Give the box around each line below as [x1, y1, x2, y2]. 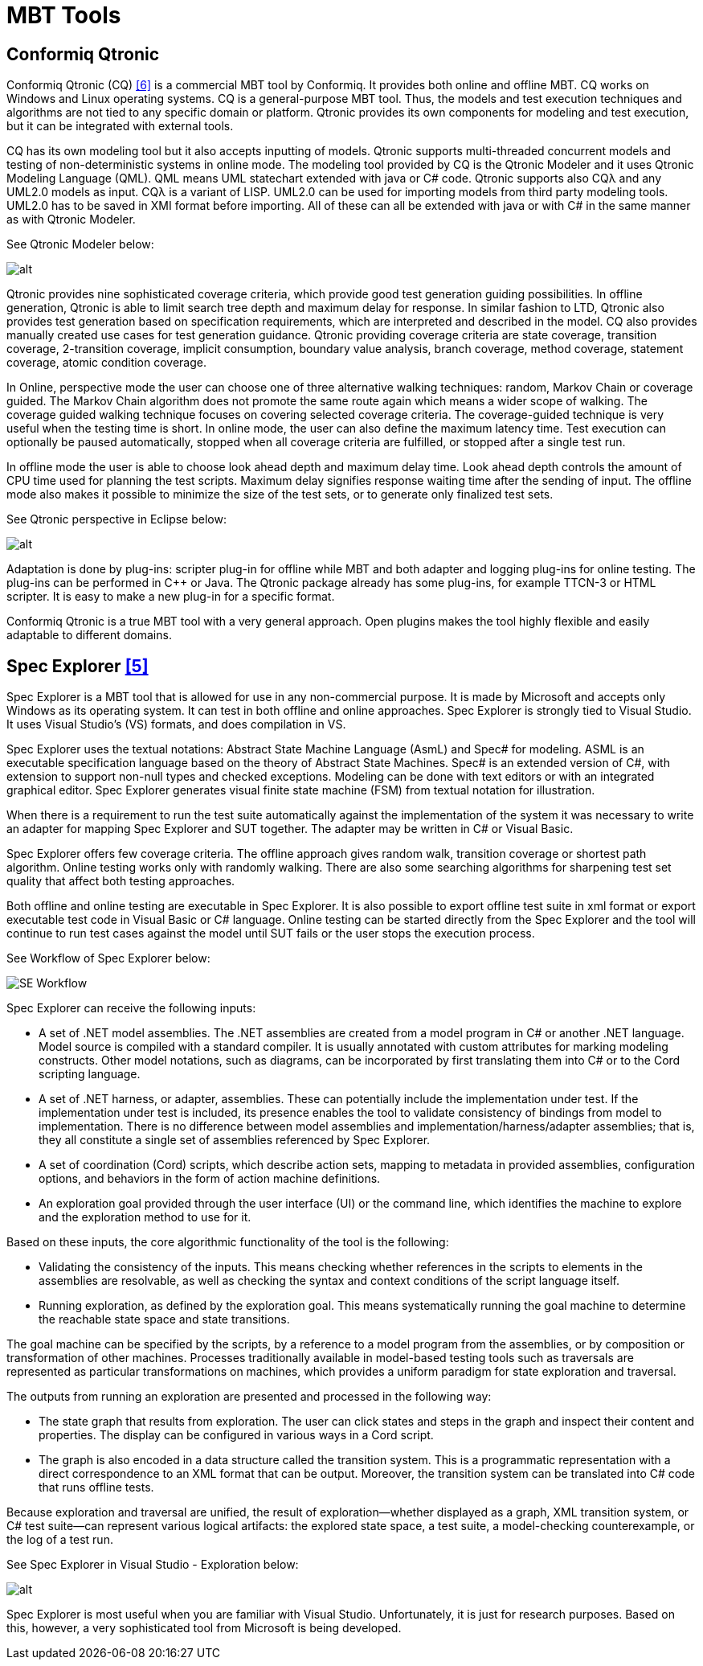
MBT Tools [6, 2, 121, 29]
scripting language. [39, 1067, 141, 1081]
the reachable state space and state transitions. [39, 1312, 290, 1327]
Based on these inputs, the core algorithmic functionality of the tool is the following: [6, 1235, 449, 1249]
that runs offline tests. [39, 1480, 154, 1495]
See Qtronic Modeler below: [6, 237, 154, 252]
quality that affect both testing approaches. [6, 874, 235, 888]
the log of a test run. [6, 1533, 113, 1547]
